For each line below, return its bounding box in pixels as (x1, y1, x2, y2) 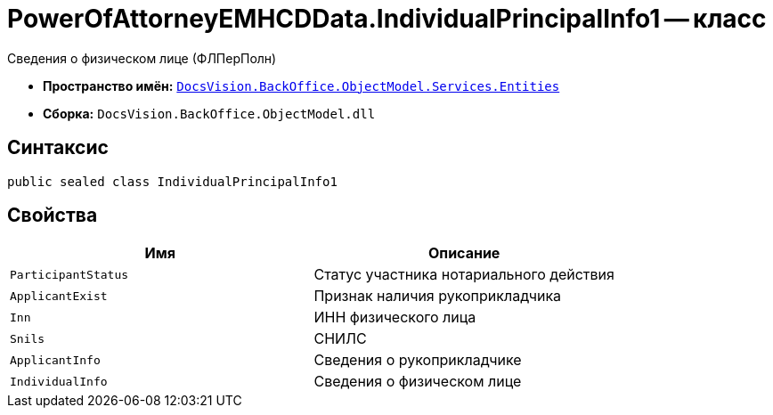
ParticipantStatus (10, 267, 129, 281)
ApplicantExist (10, 289, 108, 303)
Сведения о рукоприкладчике (313, 351, 522, 370)
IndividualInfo (10, 374, 108, 388)
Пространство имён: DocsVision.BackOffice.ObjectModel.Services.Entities (43, 77, 560, 94)
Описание (428, 244, 500, 263)
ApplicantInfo (10, 353, 101, 367)
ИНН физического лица (313, 308, 476, 327)
